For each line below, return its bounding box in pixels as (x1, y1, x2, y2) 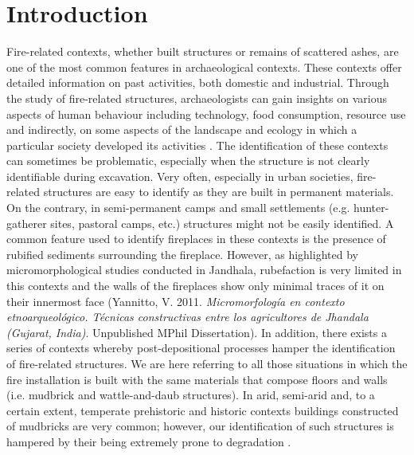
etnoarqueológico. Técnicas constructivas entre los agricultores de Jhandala (6, 308, 369, 325)
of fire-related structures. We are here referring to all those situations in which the (6, 355, 408, 371)
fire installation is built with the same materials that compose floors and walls (6, 371, 388, 387)
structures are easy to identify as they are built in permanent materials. (43, 183, 394, 200)
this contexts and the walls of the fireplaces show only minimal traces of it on (6, 277, 385, 294)
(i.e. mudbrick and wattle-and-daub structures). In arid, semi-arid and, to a (6, 386, 375, 403)
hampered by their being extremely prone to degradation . (6, 433, 291, 449)
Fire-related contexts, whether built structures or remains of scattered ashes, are (6, 43, 399, 60)
